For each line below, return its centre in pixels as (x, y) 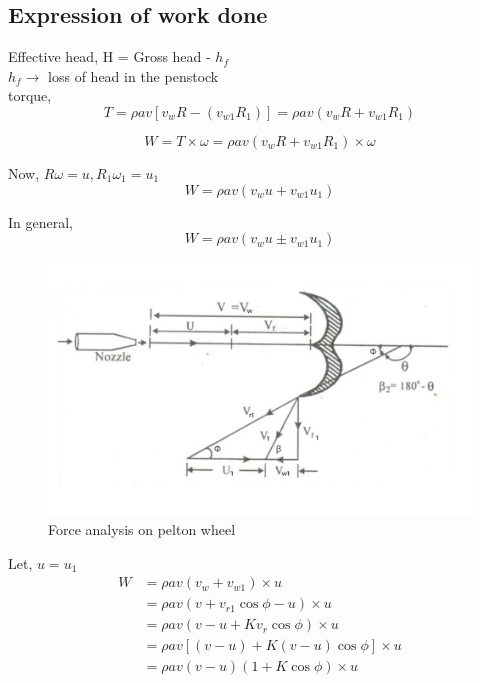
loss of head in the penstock (133, 75)
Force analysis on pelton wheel (142, 529)
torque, (30, 95)
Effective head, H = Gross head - (109, 56)
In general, (40, 221)
